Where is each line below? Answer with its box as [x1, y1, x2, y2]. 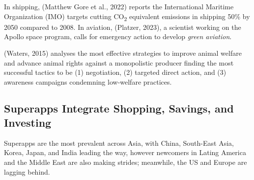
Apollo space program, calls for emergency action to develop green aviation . [4, 31, 232, 42]
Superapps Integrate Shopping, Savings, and [4, 100, 234, 115]
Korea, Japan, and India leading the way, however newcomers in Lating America [4, 147, 246, 157]
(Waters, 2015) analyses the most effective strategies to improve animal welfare [4, 47, 242, 58]
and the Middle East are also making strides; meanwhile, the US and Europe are [4, 157, 247, 167]
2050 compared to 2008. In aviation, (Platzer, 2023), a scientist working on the [4, 22, 241, 32]
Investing [4, 115, 52, 130]
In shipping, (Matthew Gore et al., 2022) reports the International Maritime [4, 1, 234, 11]
